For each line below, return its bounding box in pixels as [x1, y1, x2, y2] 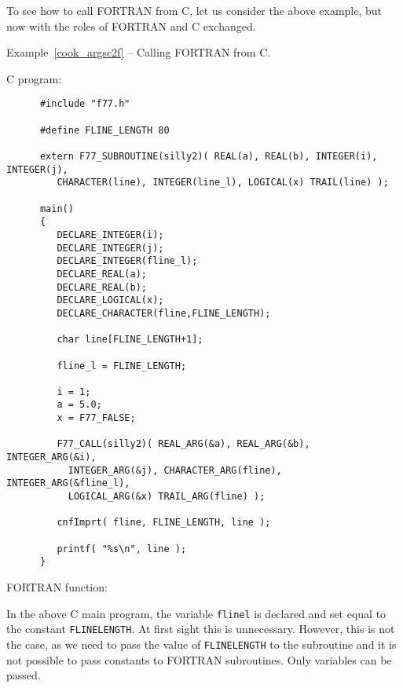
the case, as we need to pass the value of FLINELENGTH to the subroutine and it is [6, 635, 397, 652]
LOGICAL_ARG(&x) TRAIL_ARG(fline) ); [68, 491, 266, 503]
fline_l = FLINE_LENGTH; [57, 360, 187, 371]
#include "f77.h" [39, 98, 130, 110]
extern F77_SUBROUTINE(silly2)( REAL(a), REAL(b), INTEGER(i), [39, 151, 378, 162]
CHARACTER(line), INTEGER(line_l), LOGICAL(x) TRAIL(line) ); [57, 177, 389, 188]
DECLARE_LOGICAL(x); [57, 295, 164, 306]
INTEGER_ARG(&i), [6, 452, 97, 463]
